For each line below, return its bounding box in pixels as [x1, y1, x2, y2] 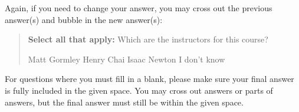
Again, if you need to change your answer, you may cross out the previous [5, 2, 272, 14]
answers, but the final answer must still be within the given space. [5, 95, 244, 108]
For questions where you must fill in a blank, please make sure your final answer [5, 73, 294, 85]
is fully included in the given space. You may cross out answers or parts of [5, 84, 273, 96]
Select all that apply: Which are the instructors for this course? [28, 33, 268, 45]
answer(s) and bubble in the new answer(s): [5, 13, 163, 25]
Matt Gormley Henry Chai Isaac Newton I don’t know [28, 52, 225, 65]
